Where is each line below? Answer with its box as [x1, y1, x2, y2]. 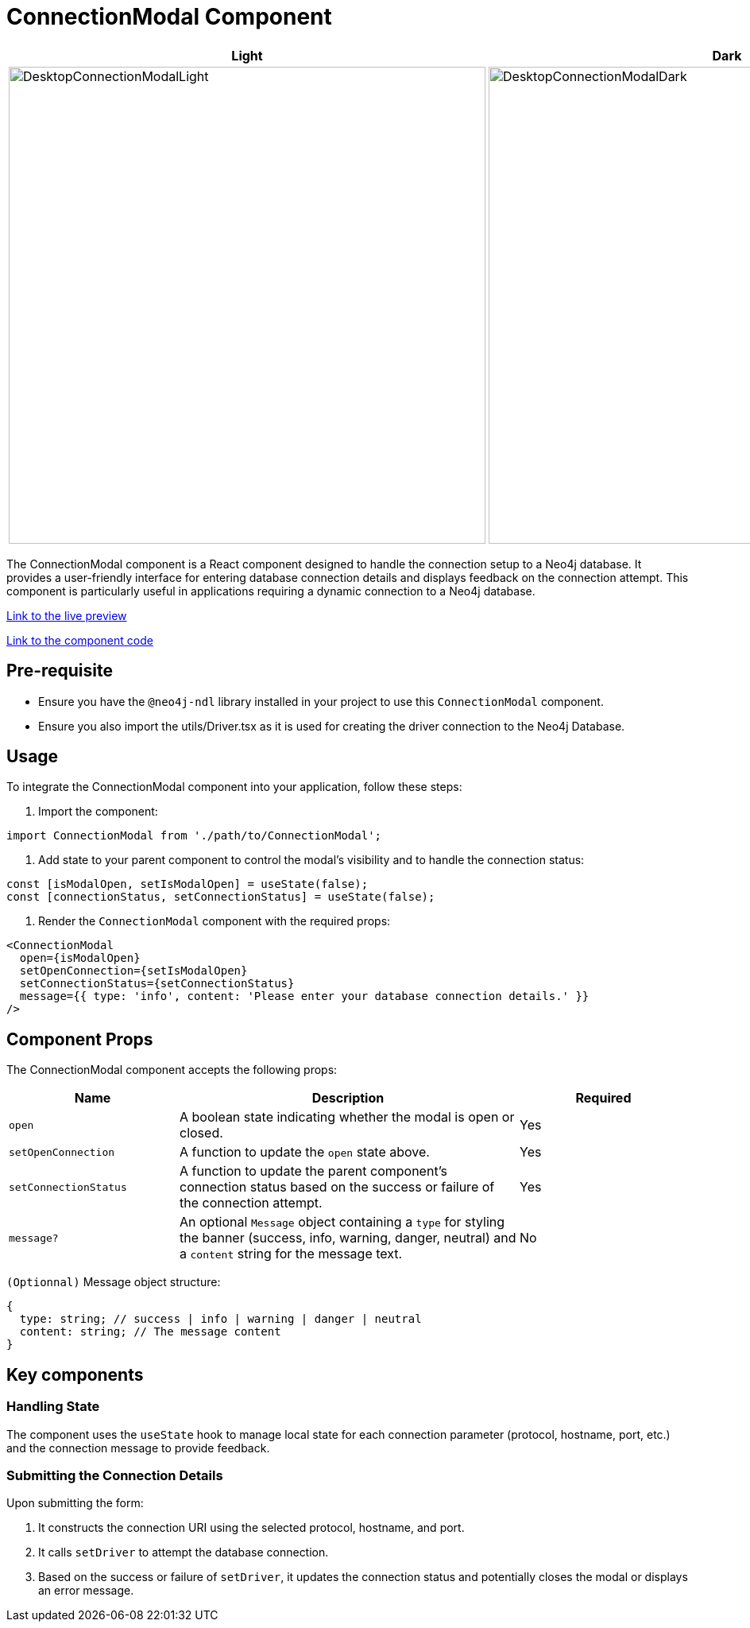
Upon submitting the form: [6, 1496, 144, 1510]
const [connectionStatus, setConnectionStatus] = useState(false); [6, 890, 435, 904]
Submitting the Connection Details [6, 1467, 223, 1483]
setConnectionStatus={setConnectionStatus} [19, 977, 295, 990]
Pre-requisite [6, 661, 113, 681]
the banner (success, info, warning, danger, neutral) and [180, 1230, 516, 1246]
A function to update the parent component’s [180, 1163, 448, 1180]
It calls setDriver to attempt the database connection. [38, 1545, 329, 1560]
